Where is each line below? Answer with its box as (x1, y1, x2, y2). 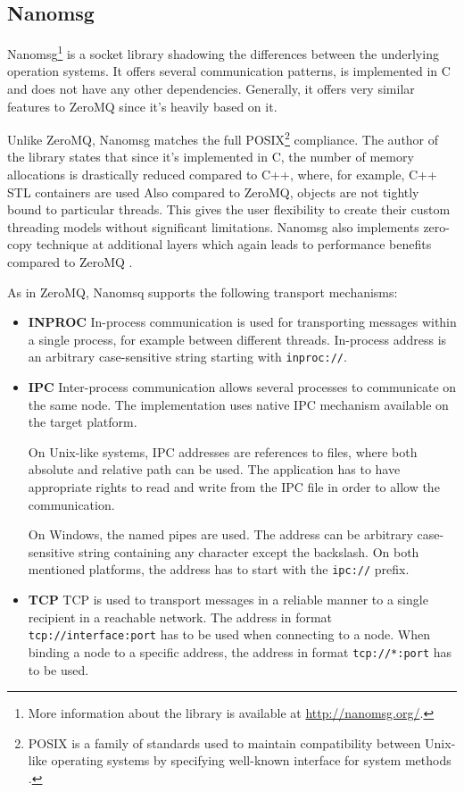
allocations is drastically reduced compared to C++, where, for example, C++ (7, 165, 437, 184)
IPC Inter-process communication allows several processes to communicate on (28, 378, 457, 396)
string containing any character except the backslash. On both (78, 542, 419, 561)
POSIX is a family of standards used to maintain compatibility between (28, 733, 421, 752)
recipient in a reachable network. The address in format (28, 607, 333, 626)
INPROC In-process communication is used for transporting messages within (28, 313, 457, 331)
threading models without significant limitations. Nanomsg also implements (7, 217, 419, 236)
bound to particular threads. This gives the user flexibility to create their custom (7, 200, 451, 219)
